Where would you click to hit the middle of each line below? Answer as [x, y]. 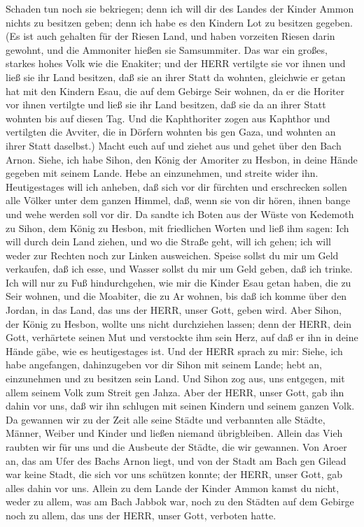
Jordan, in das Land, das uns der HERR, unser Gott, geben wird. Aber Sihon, [174, 310]
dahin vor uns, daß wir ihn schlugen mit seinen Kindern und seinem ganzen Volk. [180, 406]
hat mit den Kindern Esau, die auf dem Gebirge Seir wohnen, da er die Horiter [175, 91]
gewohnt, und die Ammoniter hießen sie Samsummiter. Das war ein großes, [167, 49]
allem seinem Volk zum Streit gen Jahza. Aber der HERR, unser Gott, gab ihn [175, 392]
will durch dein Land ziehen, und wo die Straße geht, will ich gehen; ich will [169, 241]
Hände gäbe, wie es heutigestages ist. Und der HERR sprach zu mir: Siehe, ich [174, 351]
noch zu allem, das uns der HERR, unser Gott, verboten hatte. [141, 515]
